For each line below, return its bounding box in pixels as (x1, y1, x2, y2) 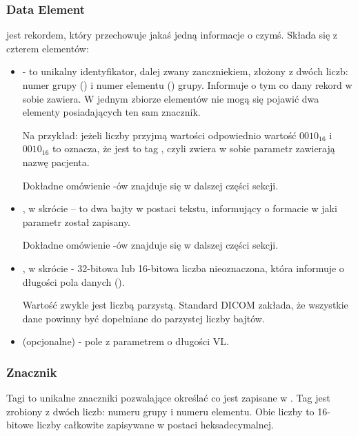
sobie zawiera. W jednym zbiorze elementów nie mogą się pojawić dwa (22, 91, 319, 105)
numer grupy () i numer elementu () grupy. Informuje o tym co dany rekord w (22, 78, 352, 92)
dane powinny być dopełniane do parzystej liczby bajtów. (22, 311, 265, 325)
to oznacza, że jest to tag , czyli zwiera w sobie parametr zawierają (52, 141, 335, 156)
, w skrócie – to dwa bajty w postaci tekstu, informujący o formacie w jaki (22, 201, 337, 216)
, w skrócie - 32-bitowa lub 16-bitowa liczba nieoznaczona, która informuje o (22, 260, 344, 275)
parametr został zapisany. (22, 214, 131, 229)
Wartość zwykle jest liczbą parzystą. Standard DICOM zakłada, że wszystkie (22, 298, 348, 312)
